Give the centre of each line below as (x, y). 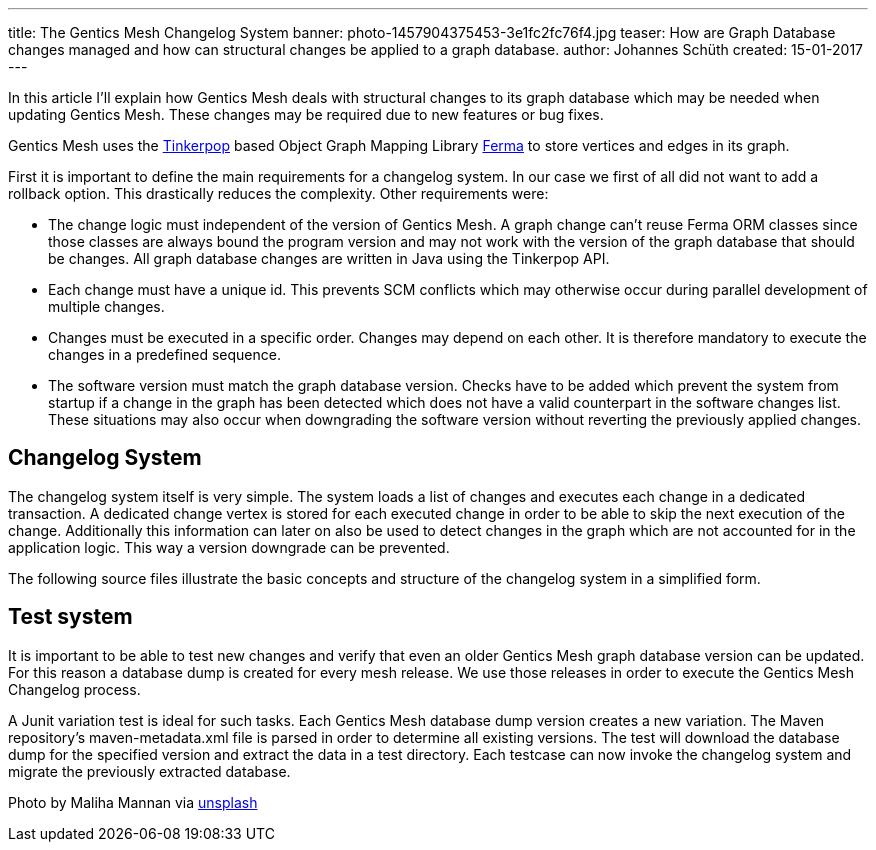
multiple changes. (106, 306)
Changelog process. (74, 689)
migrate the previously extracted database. (149, 771)
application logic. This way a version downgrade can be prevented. (229, 547)
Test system (70, 617)
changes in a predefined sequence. (164, 354)
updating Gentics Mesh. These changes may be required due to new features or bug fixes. (306, 114)
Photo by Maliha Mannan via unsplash (133, 802)
